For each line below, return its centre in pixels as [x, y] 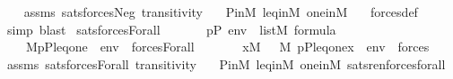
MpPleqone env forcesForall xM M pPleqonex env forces [227, 47]
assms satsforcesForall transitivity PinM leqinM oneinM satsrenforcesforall [226, 63]
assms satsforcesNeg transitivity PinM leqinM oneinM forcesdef [221, 12]
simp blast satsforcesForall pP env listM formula [171, 29]
